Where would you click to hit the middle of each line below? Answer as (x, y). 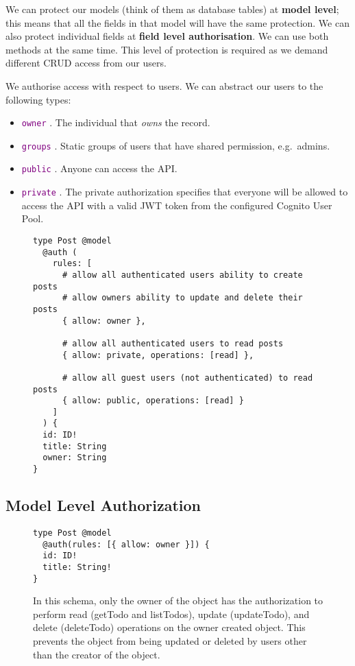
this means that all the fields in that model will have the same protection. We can (177, 22)
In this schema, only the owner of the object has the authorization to (178, 600)
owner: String (75, 458)
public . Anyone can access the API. (99, 168)
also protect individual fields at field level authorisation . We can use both (167, 36)
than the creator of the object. (97, 654)
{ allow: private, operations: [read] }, (158, 355)
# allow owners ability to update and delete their (182, 298)
